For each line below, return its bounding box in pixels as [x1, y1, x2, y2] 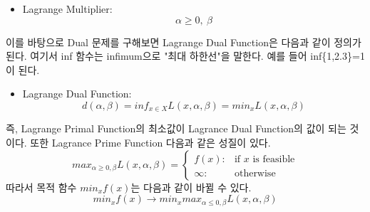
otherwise [234, 168, 276, 179]
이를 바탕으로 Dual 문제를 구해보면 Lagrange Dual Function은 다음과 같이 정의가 [6, 34, 361, 49]
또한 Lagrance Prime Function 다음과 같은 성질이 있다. [30, 135, 271, 150]
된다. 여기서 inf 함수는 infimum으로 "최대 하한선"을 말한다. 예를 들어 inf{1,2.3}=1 [6, 48, 365, 63]
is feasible [252, 154, 295, 164]
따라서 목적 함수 [6, 179, 77, 194]
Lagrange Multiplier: [22, 1, 113, 16]
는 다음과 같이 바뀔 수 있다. [130, 179, 252, 194]
